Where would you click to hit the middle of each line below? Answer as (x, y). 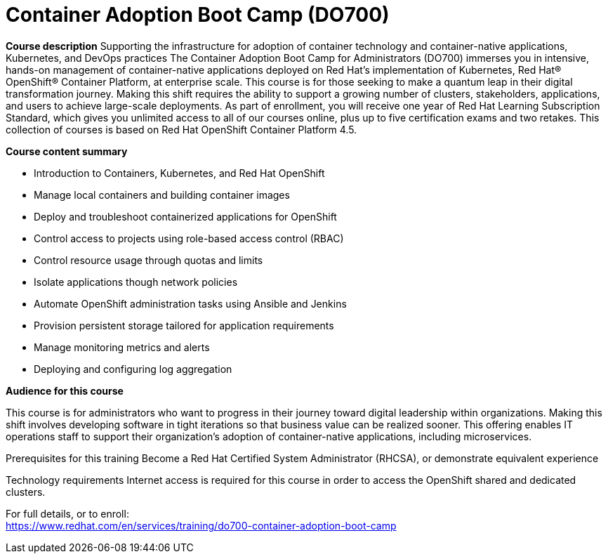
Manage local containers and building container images (162, 195)
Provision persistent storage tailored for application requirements (184, 325)
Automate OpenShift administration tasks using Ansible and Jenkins (190, 303)
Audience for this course (65, 390)
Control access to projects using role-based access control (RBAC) (189, 238)
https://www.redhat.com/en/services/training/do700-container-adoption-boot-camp (201, 525)
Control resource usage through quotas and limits (148, 260)
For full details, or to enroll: (67, 513)
